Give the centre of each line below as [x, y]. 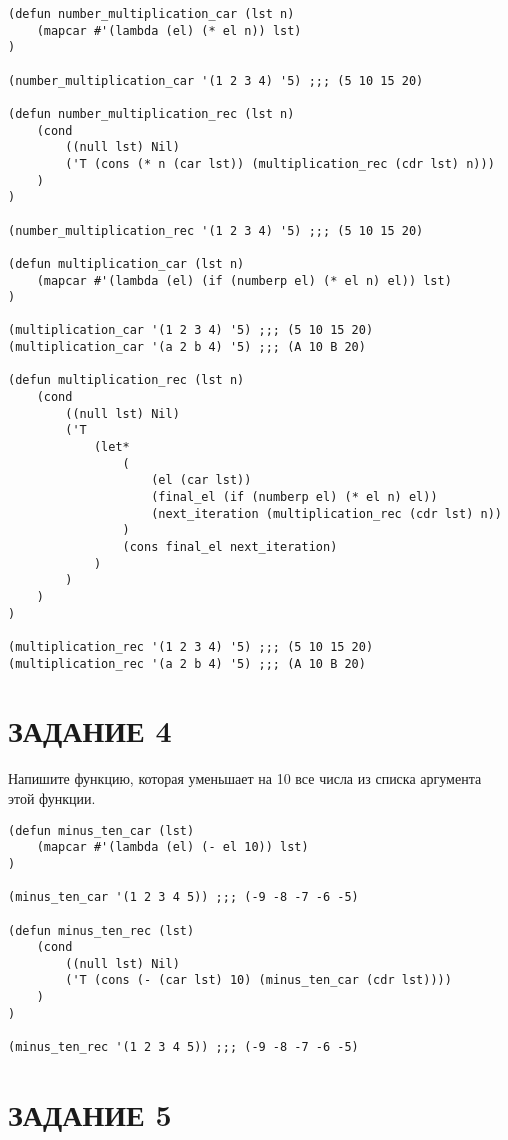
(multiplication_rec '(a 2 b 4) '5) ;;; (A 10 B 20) [187, 663]
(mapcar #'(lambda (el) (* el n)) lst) [169, 30]
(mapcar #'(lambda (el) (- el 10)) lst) [172, 847]
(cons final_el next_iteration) [230, 547]
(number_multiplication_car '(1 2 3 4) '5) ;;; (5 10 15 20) [216, 80]
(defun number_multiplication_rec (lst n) [151, 113]
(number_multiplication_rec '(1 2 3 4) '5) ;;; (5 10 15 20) [216, 230]
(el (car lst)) [201, 480]
